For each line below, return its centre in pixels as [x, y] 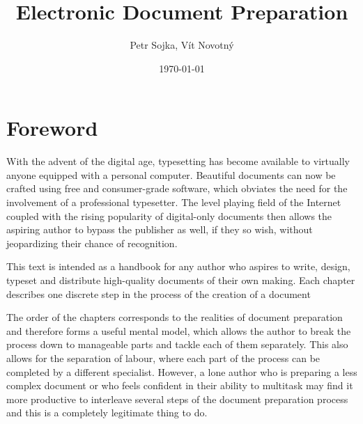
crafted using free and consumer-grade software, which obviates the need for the [177, 188]
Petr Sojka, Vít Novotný [182, 45]
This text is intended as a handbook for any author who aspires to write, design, [178, 266]
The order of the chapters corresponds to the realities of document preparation [175, 317]
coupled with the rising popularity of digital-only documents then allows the [169, 215]
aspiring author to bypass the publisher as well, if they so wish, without [160, 229]
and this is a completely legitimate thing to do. [107, 413]
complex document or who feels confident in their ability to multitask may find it [180, 385]
